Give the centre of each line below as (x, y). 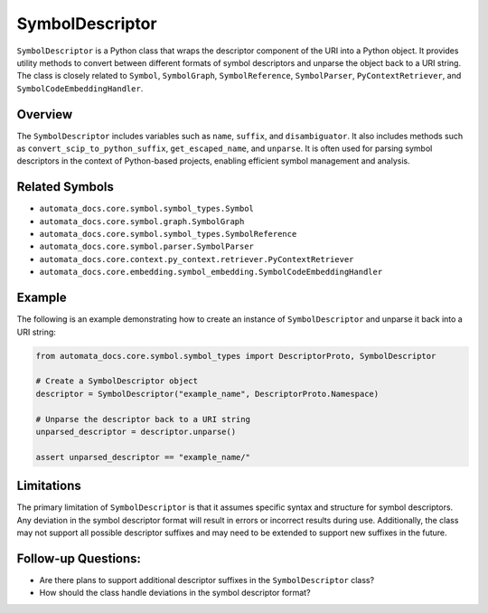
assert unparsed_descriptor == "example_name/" (143, 457)
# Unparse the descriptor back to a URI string (143, 419)
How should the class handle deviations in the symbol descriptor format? (175, 593)
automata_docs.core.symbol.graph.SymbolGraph (142, 221)
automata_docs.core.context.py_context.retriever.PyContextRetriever (197, 259)
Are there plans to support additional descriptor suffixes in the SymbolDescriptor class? (207, 580)
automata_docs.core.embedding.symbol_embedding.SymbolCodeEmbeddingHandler (211, 272)
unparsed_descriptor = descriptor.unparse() (136, 431)
